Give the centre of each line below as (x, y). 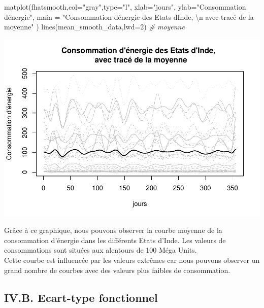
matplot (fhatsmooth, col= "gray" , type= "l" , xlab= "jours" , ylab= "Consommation (125, 7)
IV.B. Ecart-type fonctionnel (81, 297)
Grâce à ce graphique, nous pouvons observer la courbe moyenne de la (113, 230)
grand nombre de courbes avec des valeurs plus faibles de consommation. (117, 270)
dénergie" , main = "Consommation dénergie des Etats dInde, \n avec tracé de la (129, 16)
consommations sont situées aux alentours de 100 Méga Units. (101, 250)
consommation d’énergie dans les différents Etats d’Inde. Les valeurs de (115, 240)
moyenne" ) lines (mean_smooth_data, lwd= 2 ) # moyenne (94, 27)
